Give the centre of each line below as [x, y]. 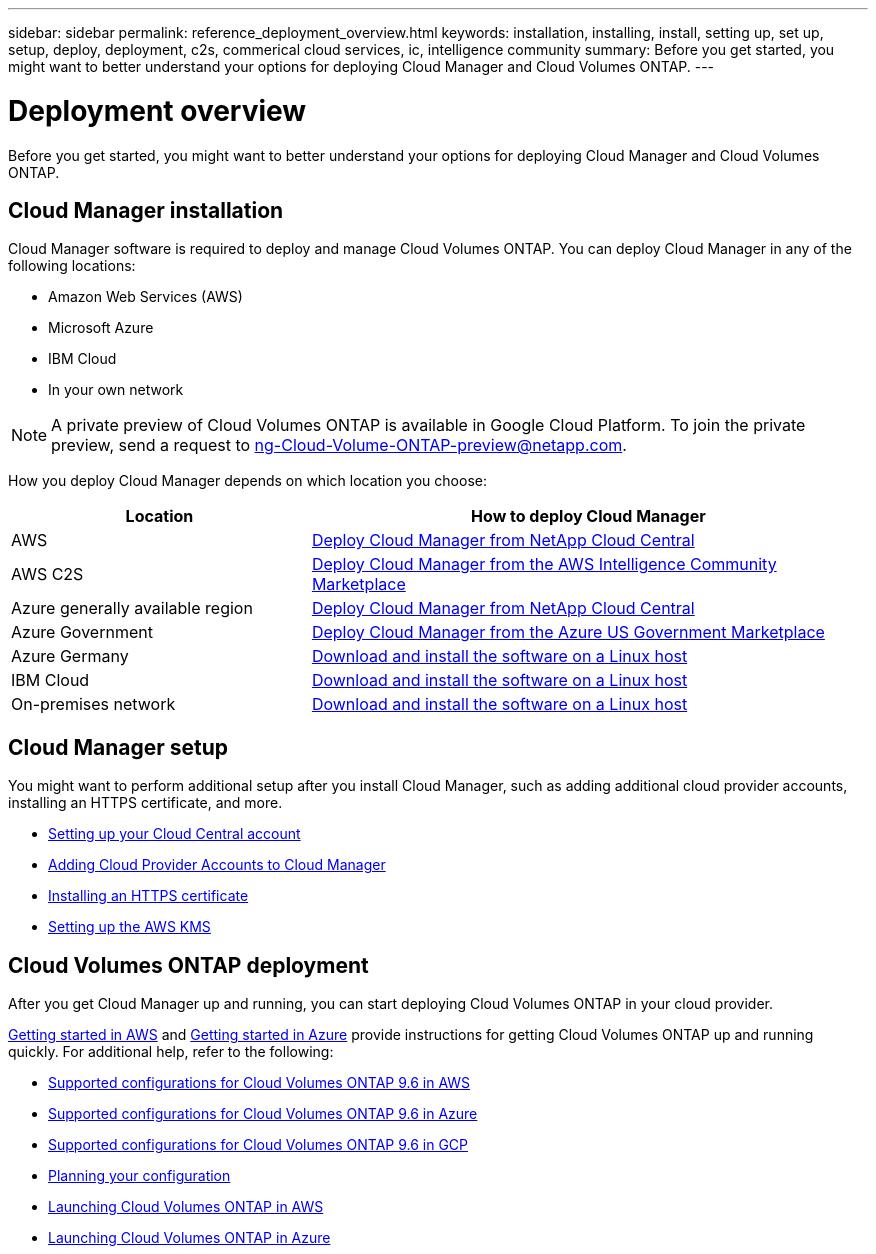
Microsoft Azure [101, 328]
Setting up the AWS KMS [129, 927]
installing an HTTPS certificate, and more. [145, 803]
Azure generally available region [132, 608]
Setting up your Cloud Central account [174, 834]
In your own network [116, 390]
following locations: [72, 266]
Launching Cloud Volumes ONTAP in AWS [186, 1207]
